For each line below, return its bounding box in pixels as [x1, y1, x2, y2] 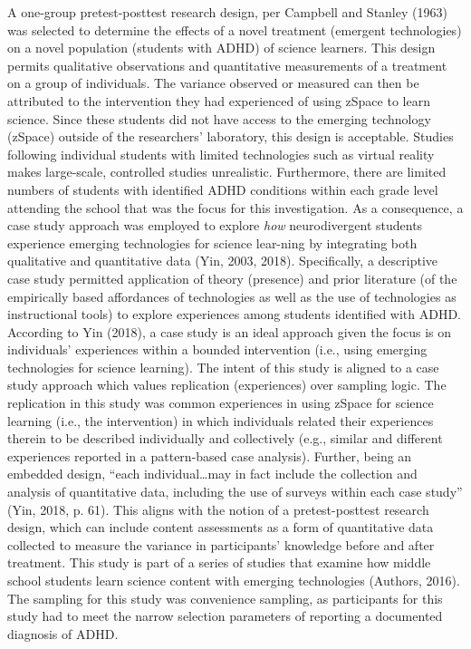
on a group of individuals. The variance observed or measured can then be [7, 73, 419, 92]
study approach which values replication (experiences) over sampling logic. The [7, 375, 447, 394]
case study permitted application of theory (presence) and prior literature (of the [7, 268, 457, 287]
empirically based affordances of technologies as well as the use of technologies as [7, 286, 457, 305]
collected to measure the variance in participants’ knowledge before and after [7, 535, 435, 554]
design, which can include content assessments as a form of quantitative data [7, 518, 434, 537]
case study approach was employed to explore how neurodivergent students [7, 216, 423, 235]
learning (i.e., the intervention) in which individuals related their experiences [7, 411, 434, 430]
